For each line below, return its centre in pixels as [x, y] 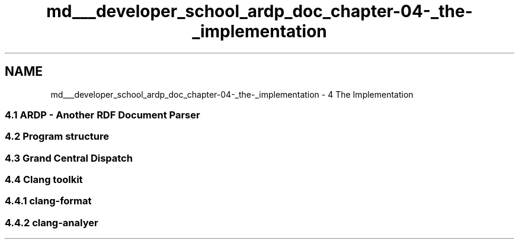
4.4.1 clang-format [48, 201]
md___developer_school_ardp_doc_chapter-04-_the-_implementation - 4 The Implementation [232, 94]
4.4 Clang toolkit [44, 180]
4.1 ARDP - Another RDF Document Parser [102, 115]
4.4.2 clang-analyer [52, 222]
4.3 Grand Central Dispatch [69, 158]
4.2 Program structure [57, 137]
